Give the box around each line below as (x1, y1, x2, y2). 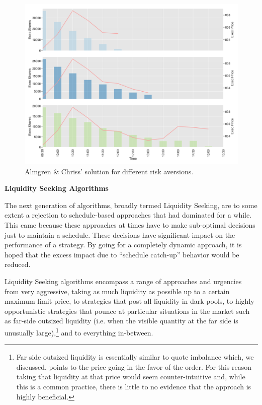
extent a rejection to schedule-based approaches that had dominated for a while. (5, 210, 252, 220)
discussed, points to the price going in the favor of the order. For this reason (16, 361, 251, 372)
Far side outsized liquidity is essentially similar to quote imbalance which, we (16, 352, 254, 362)
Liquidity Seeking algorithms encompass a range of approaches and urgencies (5, 276, 242, 286)
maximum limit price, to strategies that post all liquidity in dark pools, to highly (5, 296, 254, 306)
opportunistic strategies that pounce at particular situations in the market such (5, 305, 250, 316)
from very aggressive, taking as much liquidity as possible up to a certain (5, 286, 230, 296)
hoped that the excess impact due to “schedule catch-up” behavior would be (5, 249, 239, 259)
